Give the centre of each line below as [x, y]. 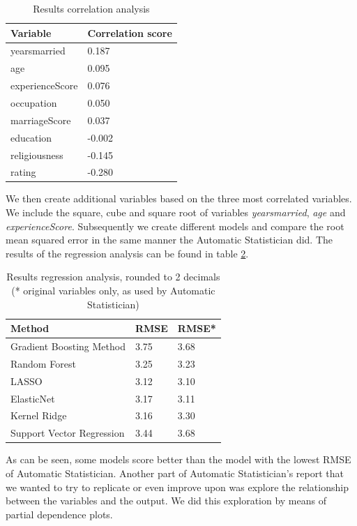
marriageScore [41, 120]
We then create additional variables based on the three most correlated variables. [179, 198]
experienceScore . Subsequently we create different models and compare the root [175, 226]
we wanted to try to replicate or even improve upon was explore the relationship [177, 487]
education [31, 137]
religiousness [37, 155]
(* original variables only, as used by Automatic [113, 290]
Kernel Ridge [39, 415]
